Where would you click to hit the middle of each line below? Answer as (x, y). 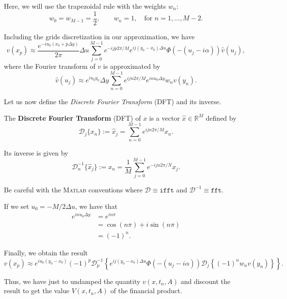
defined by (221, 118)
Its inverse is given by (36, 153)
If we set (16, 206)
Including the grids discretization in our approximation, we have (99, 36)
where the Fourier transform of (50, 66)
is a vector (164, 118)
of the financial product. (146, 291)
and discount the (206, 281)
